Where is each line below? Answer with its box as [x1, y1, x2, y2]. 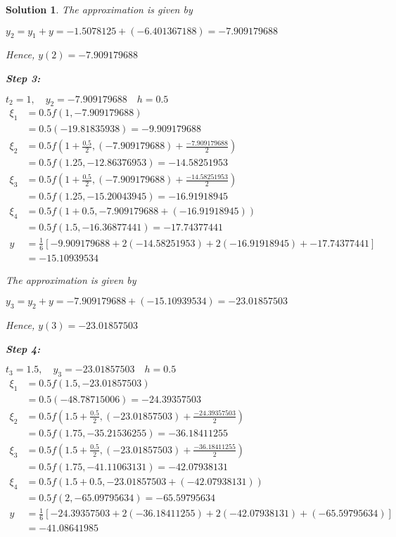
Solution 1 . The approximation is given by [6, 2, 193, 16]
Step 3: [6, 70, 41, 85]
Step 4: [6, 341, 41, 356]
